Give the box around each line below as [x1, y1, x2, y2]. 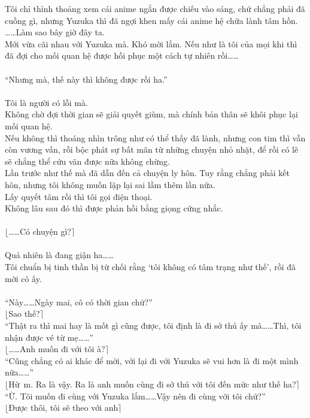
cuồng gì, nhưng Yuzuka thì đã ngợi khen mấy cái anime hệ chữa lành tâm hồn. [5, 14, 298, 26]
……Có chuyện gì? [8, 225, 71, 238]
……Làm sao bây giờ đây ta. [5, 26, 105, 38]
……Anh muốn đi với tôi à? [8, 343, 105, 355]
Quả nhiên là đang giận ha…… [5, 249, 114, 261]
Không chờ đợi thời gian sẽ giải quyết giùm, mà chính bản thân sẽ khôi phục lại [5, 108, 298, 120]
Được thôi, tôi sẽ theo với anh [8, 401, 118, 414]
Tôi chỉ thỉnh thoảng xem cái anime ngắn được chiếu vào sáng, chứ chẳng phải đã [5, 2, 305, 14]
